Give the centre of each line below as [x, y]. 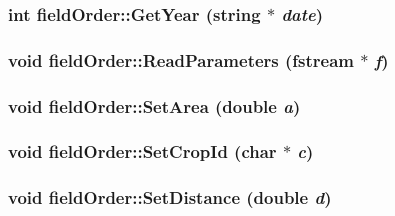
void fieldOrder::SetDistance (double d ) [170, 197]
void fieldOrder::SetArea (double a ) [154, 105]
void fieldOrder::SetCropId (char [142, 151]
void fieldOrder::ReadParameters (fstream [181, 59]
